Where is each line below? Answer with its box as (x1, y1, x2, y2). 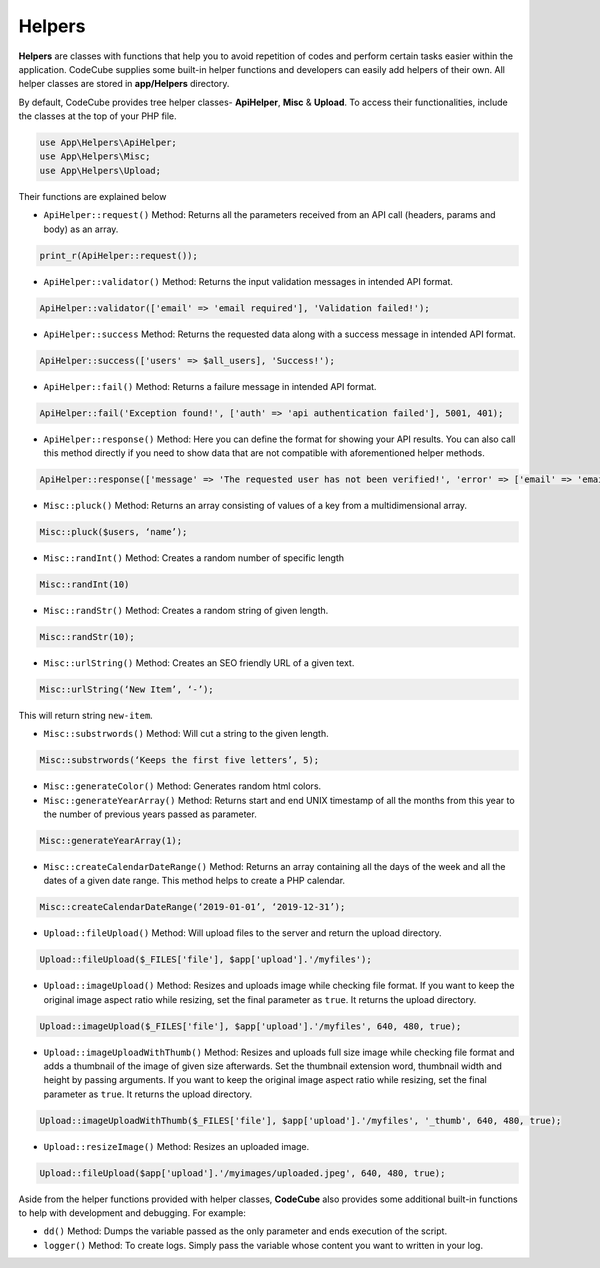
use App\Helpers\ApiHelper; (39, 137, 177, 149)
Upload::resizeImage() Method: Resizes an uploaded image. (43, 1140, 310, 1152)
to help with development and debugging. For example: (18, 1207, 247, 1219)
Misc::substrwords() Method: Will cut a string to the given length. (43, 728, 329, 740)
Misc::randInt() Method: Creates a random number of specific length (43, 551, 345, 564)
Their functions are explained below (18, 190, 167, 202)
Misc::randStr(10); (39, 631, 135, 642)
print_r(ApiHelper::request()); (39, 250, 199, 261)
